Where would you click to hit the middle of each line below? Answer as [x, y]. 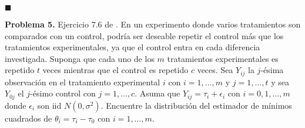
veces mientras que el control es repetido [115, 70]
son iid [49, 105]
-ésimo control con [63, 93]
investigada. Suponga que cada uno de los [80, 58]
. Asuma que [157, 93]
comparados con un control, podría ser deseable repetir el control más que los [144, 35]
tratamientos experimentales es [223, 58]
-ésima [272, 70]
